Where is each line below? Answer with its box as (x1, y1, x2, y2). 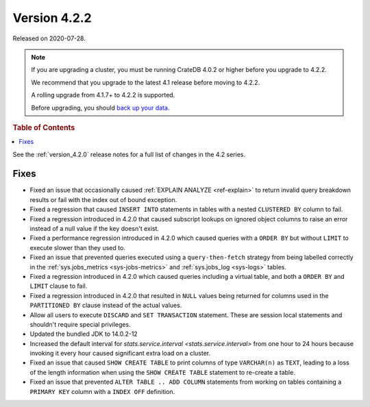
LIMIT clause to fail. (29, 282, 88, 291)
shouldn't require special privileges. (29, 320, 131, 328)
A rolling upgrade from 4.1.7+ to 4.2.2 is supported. (31, 91, 175, 99)
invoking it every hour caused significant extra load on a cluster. (29, 349, 211, 358)
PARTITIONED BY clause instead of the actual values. (29, 301, 182, 310)
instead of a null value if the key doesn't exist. (29, 225, 160, 233)
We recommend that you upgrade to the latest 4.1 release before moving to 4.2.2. (31, 78, 260, 86)
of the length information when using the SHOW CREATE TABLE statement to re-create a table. (29, 368, 296, 376)
